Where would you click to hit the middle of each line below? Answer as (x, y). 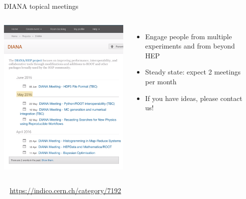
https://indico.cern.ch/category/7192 (65, 190)
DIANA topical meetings (41, 6)
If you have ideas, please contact (194, 98)
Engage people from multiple (189, 36)
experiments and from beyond (190, 46)
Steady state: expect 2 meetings (193, 72)
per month (161, 81)
